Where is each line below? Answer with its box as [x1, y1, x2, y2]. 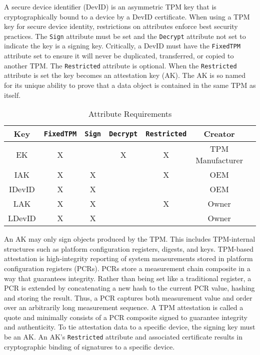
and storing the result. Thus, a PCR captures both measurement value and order [4, 292, 252, 303]
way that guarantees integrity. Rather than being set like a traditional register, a [4, 273, 251, 283]
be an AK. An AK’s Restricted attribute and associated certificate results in [4, 332, 242, 342]
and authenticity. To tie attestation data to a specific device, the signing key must [4, 322, 255, 332]
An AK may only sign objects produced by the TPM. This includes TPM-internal [4, 234, 255, 244]
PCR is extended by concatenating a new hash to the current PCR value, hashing [4, 283, 255, 293]
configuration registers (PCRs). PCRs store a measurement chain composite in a [4, 263, 250, 273]
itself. [4, 89, 21, 100]
